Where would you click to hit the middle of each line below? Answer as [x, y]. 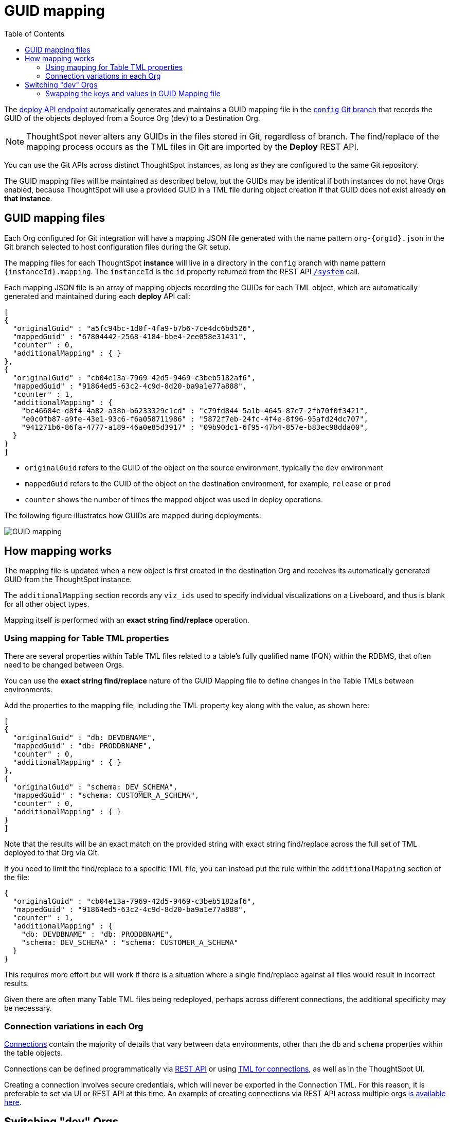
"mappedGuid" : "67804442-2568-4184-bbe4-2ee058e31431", [130, 336]
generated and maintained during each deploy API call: [98, 296]
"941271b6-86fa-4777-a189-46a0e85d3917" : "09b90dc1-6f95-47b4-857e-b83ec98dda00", [195, 427]
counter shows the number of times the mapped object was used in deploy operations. [174, 499]
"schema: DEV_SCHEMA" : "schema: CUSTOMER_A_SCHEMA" [130, 943]
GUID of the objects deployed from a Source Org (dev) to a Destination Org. [132, 118]
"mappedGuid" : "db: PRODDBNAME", [82, 746]
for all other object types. [47, 604]
